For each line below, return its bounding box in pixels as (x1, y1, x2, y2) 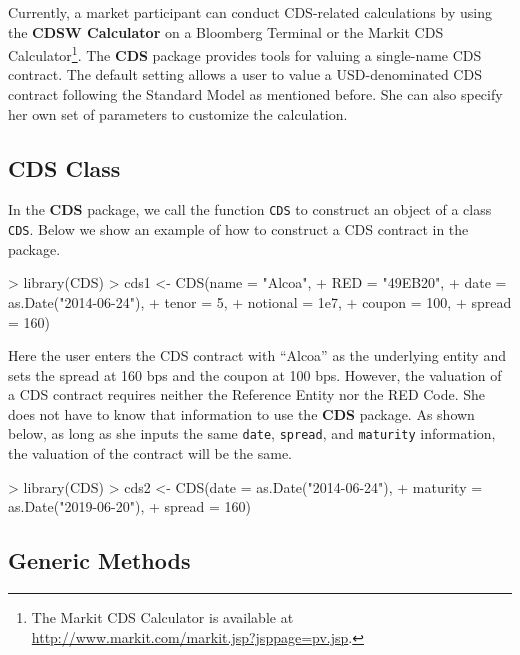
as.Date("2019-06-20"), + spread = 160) (8, 496, 252, 517)
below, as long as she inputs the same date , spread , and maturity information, (8, 423, 496, 444)
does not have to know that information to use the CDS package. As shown (8, 403, 475, 424)
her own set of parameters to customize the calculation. (8, 103, 348, 124)
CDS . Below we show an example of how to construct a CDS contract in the (8, 219, 469, 240)
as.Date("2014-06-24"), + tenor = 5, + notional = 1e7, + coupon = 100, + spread (8, 291, 512, 312)
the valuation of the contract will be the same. (8, 443, 292, 464)
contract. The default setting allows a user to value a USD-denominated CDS (8, 64, 482, 85)
